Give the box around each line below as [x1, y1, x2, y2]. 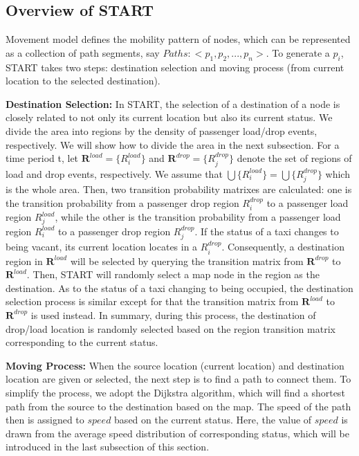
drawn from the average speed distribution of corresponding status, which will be [6, 426, 349, 440]
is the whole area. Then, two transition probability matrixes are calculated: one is [6, 182, 352, 196]
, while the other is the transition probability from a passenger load [55, 210, 341, 224]
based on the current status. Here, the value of [114, 412, 312, 427]
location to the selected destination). [6, 73, 160, 88]
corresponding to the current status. [6, 335, 158, 349]
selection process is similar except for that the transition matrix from [6, 294, 299, 309]
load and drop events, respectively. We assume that [6, 166, 223, 181]
